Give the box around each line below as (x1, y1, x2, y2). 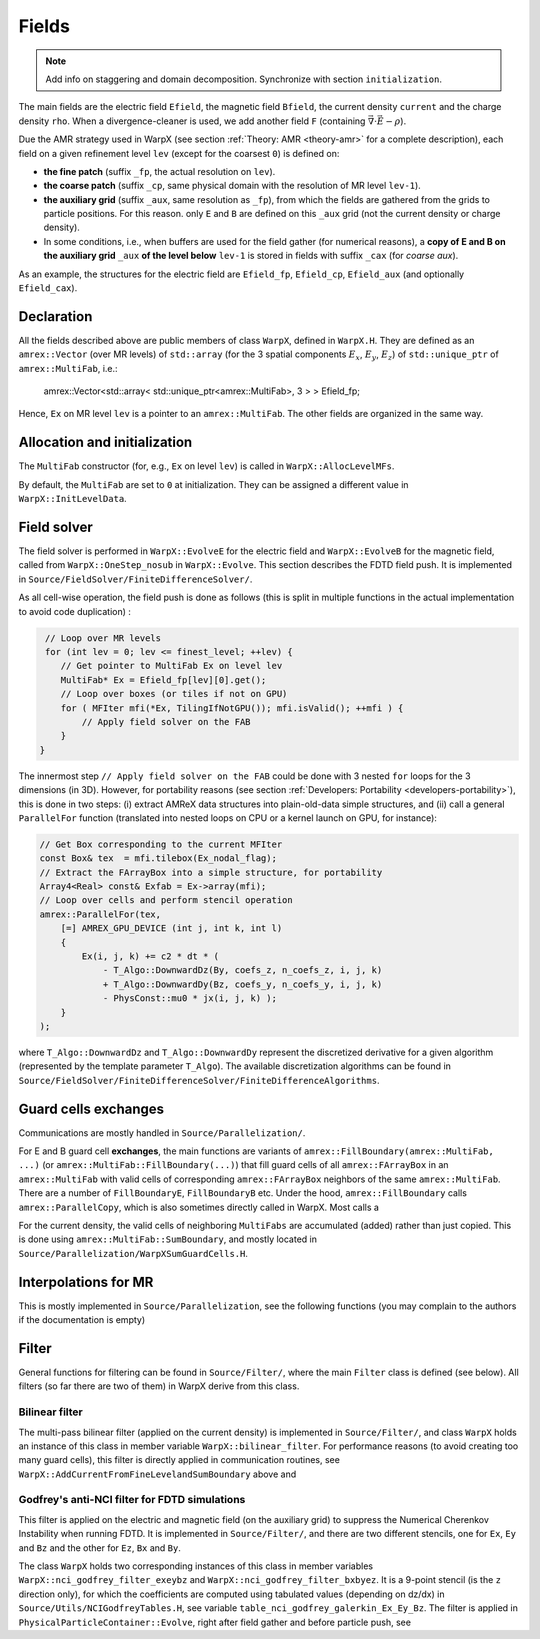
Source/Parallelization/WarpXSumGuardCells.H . (18, 1247, 249, 1259)
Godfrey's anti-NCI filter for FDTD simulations (18, 1493, 246, 1507)
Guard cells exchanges (18, 1100, 165, 1117)
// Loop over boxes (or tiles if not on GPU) (60, 688, 288, 700)
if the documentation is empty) (18, 1314, 146, 1326)
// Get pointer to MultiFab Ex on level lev (60, 660, 283, 672)
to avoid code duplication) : (18, 605, 132, 617)
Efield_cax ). (18, 282, 78, 294)
